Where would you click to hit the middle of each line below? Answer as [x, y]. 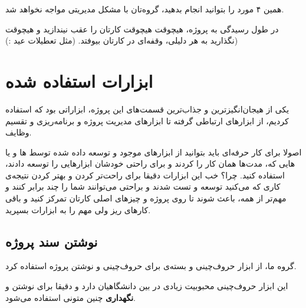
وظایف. [19, 132]
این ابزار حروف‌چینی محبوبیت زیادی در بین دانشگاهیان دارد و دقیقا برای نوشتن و [147, 286]
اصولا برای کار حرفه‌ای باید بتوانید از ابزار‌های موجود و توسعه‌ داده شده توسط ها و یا [154, 152]
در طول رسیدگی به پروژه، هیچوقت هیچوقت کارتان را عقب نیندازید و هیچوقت [142, 29]
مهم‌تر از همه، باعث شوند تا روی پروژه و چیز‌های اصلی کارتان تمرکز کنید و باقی [146, 198]
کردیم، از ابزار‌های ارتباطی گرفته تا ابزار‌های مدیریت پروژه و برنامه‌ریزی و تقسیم [147, 120]
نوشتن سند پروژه [52, 241]
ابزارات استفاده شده [79, 80]
